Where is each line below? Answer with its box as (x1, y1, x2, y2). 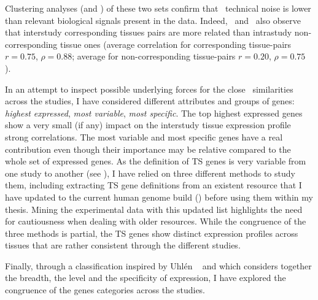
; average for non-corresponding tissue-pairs (72, 50, 236, 63)
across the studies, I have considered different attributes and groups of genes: (5, 94, 295, 107)
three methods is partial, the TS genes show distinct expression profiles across (5, 226, 298, 239)
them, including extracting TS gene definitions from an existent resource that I (5, 179, 302, 191)
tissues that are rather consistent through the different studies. (5, 239, 241, 252)
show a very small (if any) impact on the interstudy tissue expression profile (5, 118, 291, 131)
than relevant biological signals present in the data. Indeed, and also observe (5, 13, 301, 26)
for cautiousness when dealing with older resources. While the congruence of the (5, 215, 306, 228)
